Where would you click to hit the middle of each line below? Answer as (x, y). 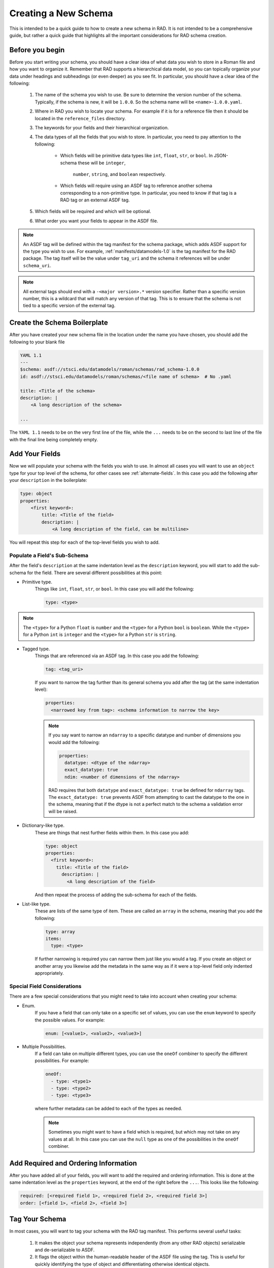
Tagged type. (36, 649)
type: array (60, 931)
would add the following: (74, 742)
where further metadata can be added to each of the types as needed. (109, 1109)
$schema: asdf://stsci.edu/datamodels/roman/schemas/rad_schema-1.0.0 (110, 369)
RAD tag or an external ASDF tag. (95, 200)
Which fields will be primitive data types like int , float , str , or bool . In (136, 156)
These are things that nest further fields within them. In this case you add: (112, 832)
